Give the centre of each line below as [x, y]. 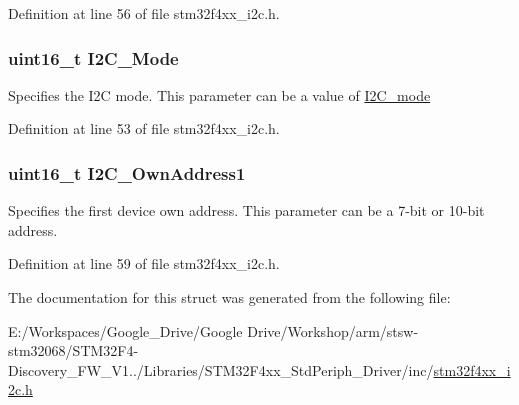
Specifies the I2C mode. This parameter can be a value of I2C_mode [219, 94]
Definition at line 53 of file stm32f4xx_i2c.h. [144, 128]
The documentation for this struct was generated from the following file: [229, 297]
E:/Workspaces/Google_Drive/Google [125, 330]
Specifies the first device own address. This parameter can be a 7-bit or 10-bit [246, 210]
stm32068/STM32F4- [73, 350]
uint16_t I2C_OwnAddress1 [127, 172]
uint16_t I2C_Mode [93, 57]
